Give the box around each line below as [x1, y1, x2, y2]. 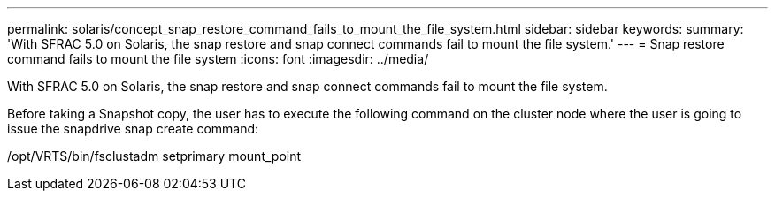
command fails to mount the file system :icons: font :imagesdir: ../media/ [7, 51, 429, 66]
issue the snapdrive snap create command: [7, 121, 259, 136]
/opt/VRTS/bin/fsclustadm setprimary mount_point [7, 148, 302, 164]
